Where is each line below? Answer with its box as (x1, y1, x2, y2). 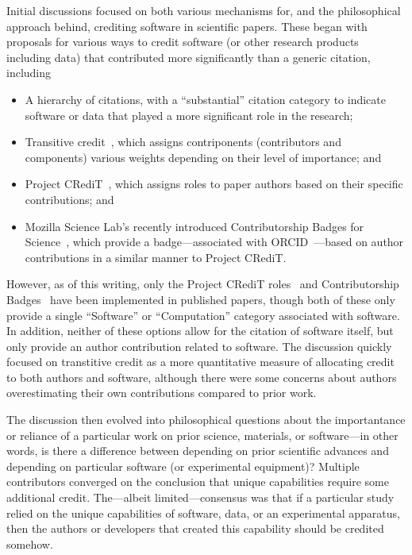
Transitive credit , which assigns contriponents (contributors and (25, 133, 341, 150)
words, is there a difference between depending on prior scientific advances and (6, 442, 389, 459)
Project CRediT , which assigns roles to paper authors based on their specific (25, 175, 403, 192)
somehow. (6, 535, 53, 552)
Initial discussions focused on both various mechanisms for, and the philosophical (6, 2, 401, 18)
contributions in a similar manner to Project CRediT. (25, 249, 287, 265)
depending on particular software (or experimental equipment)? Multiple (6, 457, 360, 474)
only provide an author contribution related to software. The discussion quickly (6, 337, 392, 354)
